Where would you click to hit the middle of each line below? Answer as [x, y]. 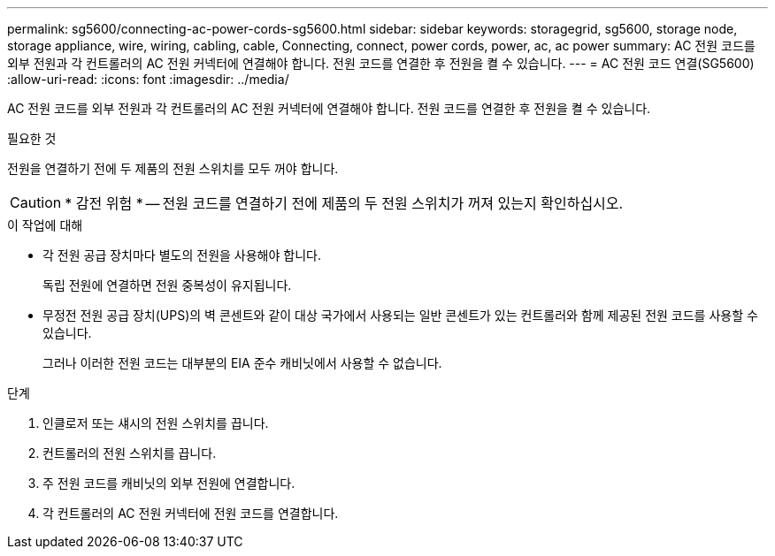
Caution [36, 202]
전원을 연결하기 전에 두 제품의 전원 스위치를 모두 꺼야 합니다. [173, 168]
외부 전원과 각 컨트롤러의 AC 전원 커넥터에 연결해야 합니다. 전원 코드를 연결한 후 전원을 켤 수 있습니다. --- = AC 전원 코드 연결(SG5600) [381, 63]
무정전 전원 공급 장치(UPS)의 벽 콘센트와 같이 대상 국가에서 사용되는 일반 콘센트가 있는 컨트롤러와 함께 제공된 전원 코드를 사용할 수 [400, 315]
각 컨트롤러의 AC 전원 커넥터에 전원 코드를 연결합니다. [191, 513]
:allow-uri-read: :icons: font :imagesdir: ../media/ [148, 79]
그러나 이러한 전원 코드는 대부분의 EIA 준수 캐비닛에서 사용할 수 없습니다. [242, 363]
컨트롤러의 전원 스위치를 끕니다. [130, 453]
